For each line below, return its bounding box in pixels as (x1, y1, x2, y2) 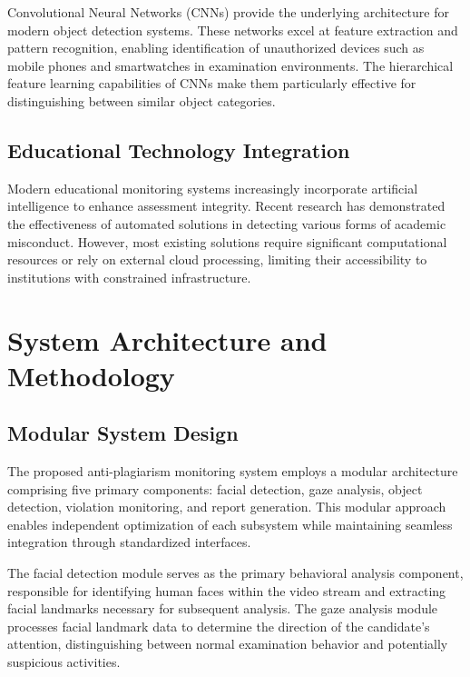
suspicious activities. (7, 652, 121, 672)
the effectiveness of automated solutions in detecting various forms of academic (7, 214, 446, 233)
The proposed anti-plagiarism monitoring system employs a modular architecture (7, 462, 458, 481)
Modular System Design (7, 419, 239, 447)
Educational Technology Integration (7, 135, 350, 164)
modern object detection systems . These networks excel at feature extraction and (7, 20, 458, 39)
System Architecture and (7, 321, 328, 358)
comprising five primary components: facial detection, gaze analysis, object (7, 479, 423, 498)
